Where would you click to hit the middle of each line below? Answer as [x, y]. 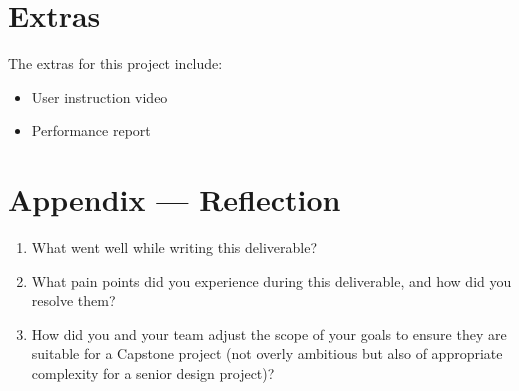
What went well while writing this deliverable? [174, 247]
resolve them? [73, 300]
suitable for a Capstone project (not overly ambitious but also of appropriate [267, 353]
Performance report [91, 130]
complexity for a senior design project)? [153, 373]
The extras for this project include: [115, 63]
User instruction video [99, 96]
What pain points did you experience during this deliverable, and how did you [271, 280]
